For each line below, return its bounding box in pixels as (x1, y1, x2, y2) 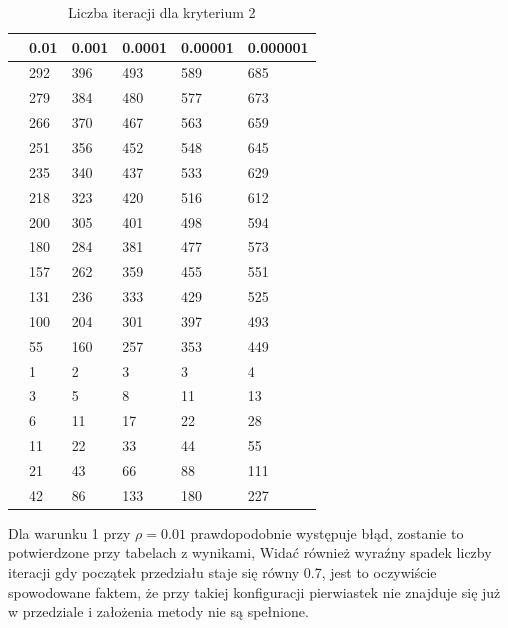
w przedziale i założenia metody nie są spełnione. (8, 601, 309, 622)
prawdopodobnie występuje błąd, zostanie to (190, 522, 464, 543)
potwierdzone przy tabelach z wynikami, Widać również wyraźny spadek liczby (8, 542, 492, 563)
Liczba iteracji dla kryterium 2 (68, 2, 256, 22)
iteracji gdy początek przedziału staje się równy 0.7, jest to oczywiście (8, 562, 437, 583)
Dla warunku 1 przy (8, 522, 131, 543)
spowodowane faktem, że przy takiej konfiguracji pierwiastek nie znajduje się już (8, 581, 501, 602)
